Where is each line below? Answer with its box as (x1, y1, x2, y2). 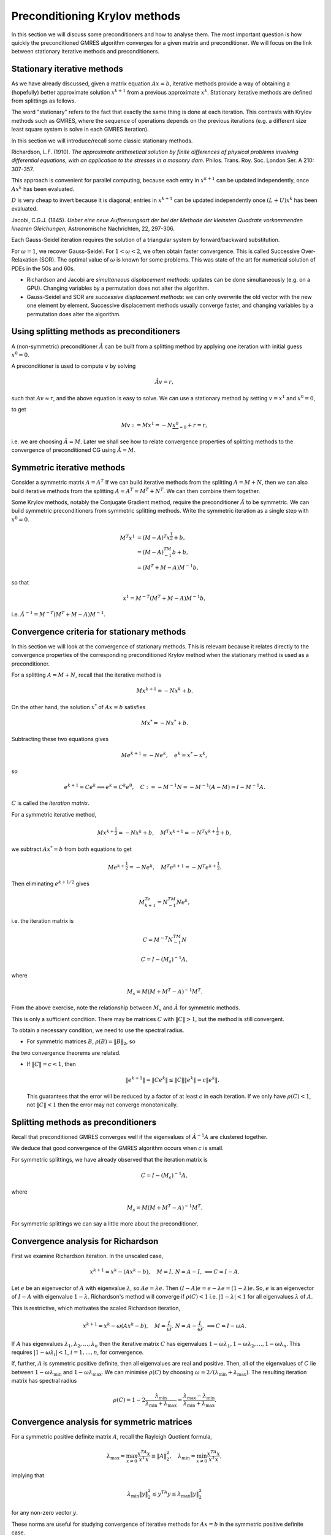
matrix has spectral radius (11, 1377, 77, 1385)
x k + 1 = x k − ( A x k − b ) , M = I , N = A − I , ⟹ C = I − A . (89, 1267, 240, 1275)
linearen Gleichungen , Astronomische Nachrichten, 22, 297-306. (11, 225, 175, 233)
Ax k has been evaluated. (11, 184, 75, 193)
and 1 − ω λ (63, 1368, 93, 1375)
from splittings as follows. (11, 97, 77, 104)
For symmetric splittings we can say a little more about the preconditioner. (11, 1220, 199, 1227)
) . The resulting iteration (246, 1368, 307, 1375)
